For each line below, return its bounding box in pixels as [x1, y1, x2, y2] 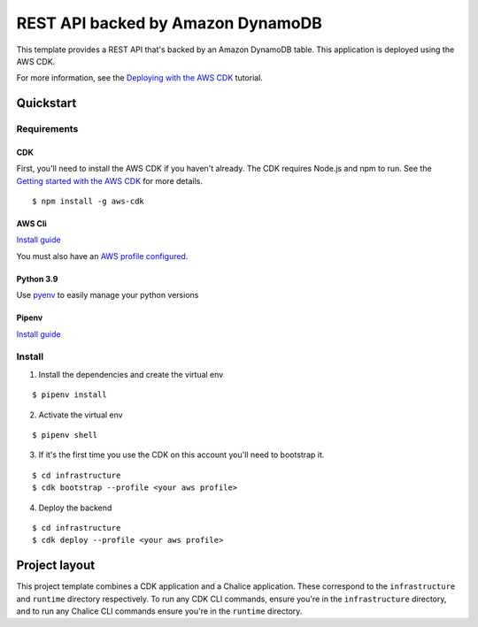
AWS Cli [16, 218, 48, 229]
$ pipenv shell [32, 430, 98, 440]
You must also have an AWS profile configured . [16, 250, 189, 261]
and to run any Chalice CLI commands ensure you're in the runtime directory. [16, 606, 303, 616]
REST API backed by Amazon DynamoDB [16, 13, 322, 33]
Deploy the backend [38, 502, 112, 513]
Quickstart [16, 96, 77, 111]
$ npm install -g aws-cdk [32, 196, 145, 207]
